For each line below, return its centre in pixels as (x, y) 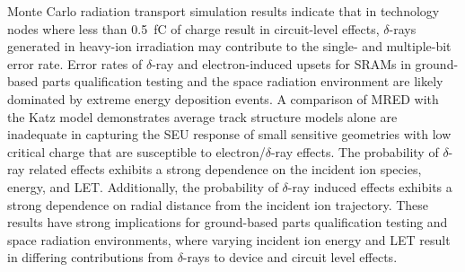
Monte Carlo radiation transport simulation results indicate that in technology (224, 11)
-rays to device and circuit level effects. (290, 257)
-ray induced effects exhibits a (370, 186)
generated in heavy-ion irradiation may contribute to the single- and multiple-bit (229, 46)
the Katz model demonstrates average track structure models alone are (202, 116)
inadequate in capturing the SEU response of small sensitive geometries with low (229, 134)
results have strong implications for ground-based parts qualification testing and (228, 222)
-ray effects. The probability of (355, 151)
